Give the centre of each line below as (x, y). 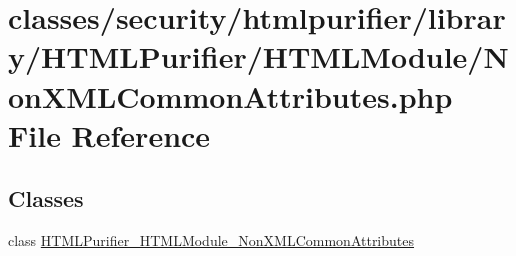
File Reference (109, 134)
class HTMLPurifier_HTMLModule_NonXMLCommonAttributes (211, 240)
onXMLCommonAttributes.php (230, 95)
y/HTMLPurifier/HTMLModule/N (258, 56)
